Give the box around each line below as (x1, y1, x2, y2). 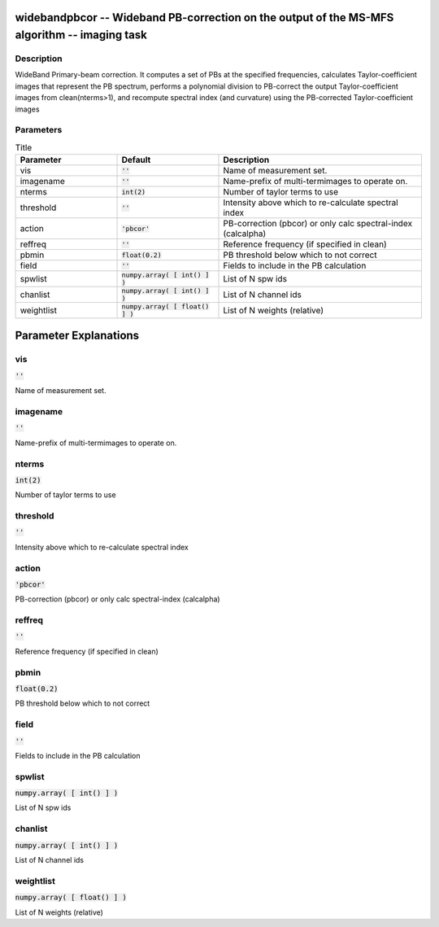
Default (121, 155, 151, 166)
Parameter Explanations (15, 329, 140, 343)
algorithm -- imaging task (15, 28, 148, 42)
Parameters (15, 125, 63, 136)
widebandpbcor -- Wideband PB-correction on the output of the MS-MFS (15, 11, 394, 24)
